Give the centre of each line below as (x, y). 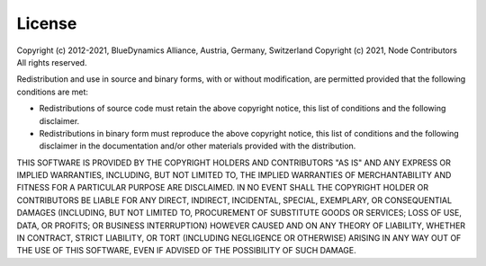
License (47, 23)
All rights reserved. (52, 62)
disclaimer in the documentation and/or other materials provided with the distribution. (198, 146)
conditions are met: (53, 92)
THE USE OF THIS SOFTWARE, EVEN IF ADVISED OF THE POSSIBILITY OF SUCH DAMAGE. (187, 251)
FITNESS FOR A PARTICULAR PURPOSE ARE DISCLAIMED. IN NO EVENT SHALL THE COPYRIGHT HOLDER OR (223, 188)
